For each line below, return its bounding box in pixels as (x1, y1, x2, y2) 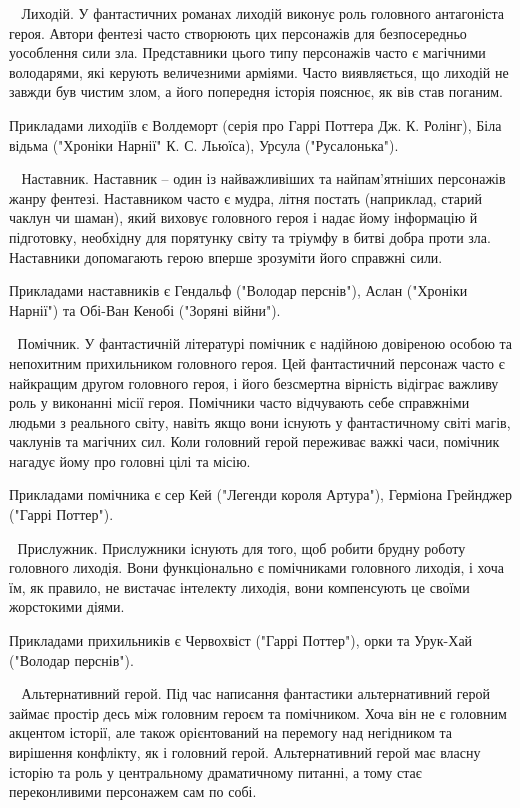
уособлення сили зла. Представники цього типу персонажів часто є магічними (9, 42, 486, 63)
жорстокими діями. (9, 596, 125, 617)
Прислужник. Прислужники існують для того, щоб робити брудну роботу (17, 537, 466, 558)
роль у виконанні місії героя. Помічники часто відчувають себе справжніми (9, 392, 470, 413)
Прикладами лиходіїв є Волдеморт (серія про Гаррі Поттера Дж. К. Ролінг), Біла (9, 114, 502, 135)
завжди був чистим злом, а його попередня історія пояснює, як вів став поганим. (9, 81, 503, 102)
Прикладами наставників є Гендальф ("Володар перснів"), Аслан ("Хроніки (9, 280, 468, 301)
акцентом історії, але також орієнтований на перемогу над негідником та (9, 722, 452, 743)
